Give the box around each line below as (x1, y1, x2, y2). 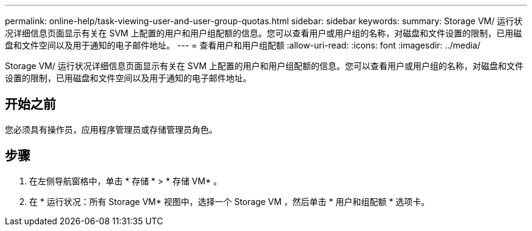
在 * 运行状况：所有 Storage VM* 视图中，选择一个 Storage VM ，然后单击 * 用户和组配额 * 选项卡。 (29, 196, 430, 207)
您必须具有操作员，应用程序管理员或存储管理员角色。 (5, 124, 217, 135)
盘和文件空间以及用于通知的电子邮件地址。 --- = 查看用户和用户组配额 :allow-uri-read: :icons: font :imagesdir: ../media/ (5, 40, 481, 50)
